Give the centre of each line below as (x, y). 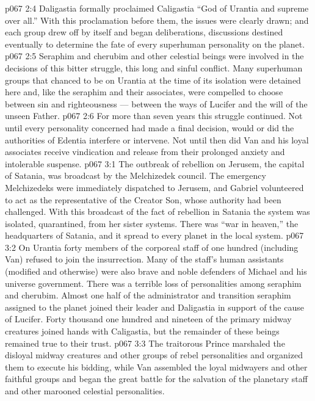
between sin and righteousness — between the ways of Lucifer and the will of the (156, 103)
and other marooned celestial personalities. (85, 391)
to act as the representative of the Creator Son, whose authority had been (143, 199)
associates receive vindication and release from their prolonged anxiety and (145, 152)
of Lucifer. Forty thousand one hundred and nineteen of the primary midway (148, 319)
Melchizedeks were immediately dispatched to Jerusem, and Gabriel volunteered (154, 187)
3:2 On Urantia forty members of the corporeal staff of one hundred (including (152, 247)
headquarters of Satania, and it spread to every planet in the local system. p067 (154, 235)
